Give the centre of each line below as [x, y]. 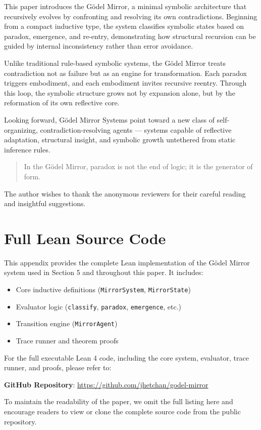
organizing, [21, 129]
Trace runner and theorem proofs [67, 340]
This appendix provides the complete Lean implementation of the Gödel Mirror [127, 262]
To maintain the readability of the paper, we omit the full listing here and [119, 401]
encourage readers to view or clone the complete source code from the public [122, 411]
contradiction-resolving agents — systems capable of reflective [136, 129]
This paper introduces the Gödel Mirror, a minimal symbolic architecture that [125, 6]
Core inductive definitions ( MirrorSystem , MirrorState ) [103, 289]
